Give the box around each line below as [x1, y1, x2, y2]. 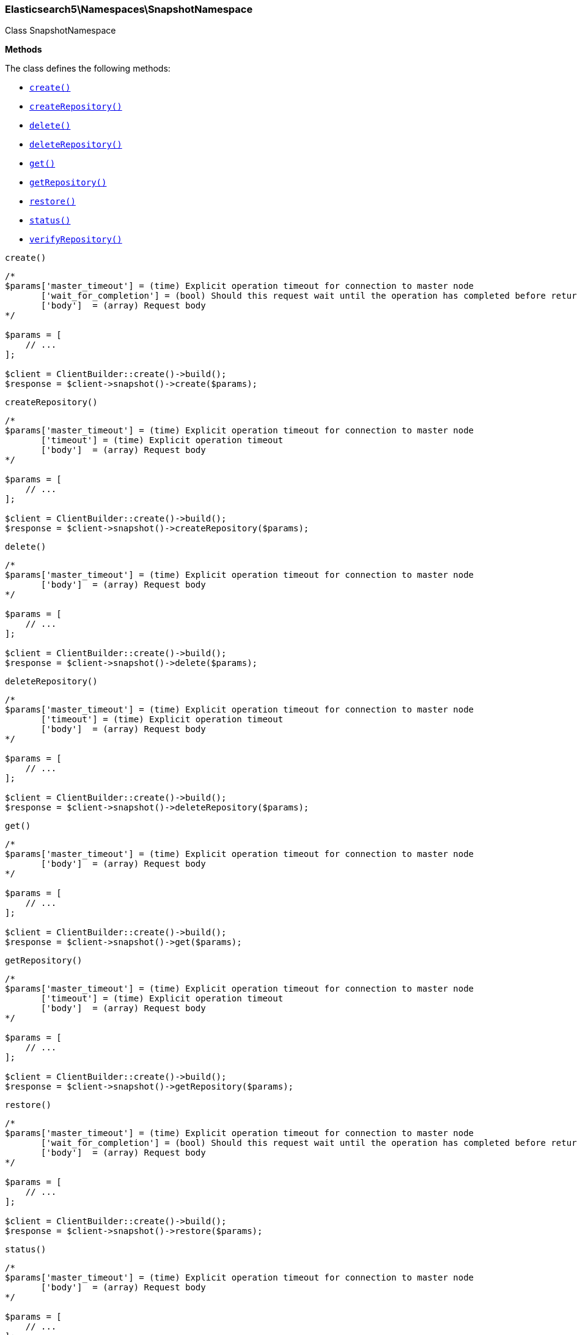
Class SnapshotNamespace [5, 25, 116, 36]
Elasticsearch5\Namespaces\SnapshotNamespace [5, 3, 253, 15]
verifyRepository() [29, 234, 122, 245]
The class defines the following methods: [5, 63, 171, 74]
